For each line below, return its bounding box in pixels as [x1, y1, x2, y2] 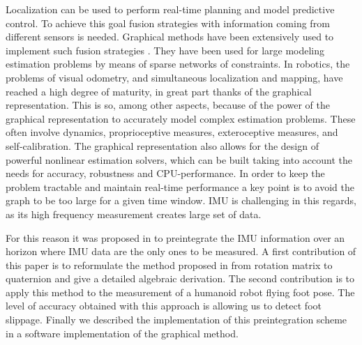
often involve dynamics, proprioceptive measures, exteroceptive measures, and [6, 125, 338, 139]
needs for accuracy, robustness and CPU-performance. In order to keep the [6, 166, 325, 181]
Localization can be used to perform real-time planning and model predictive [6, 2, 335, 16]
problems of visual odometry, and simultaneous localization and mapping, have [6, 70, 343, 84]
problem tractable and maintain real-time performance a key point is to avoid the [6, 179, 354, 194]
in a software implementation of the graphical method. [6, 325, 239, 340]
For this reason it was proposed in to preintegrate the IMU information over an [6, 230, 345, 245]
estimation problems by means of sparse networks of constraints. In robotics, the [6, 56, 350, 71]
